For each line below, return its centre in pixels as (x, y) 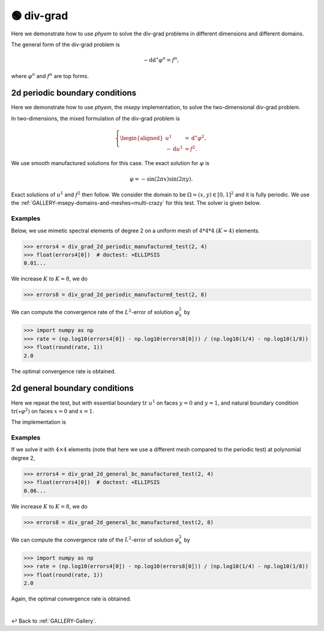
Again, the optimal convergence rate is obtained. (71, 599)
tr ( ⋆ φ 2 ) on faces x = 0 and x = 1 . (53, 411)
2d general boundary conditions (73, 388)
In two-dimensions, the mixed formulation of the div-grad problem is (95, 118)
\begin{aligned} (142, 138)
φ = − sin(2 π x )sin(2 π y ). (161, 179)
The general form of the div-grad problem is (65, 44)
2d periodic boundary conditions (74, 93)
